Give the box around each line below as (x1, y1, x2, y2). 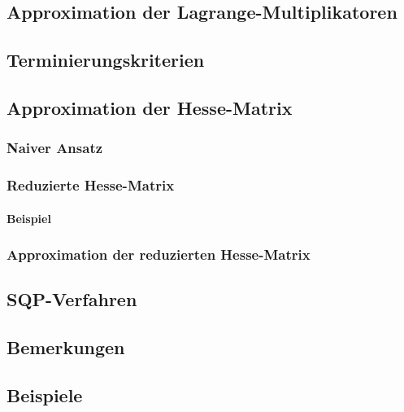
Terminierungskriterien (7, 47, 205, 72)
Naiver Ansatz (7, 138, 103, 158)
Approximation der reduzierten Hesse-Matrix (7, 244, 311, 265)
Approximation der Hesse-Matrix (7, 94, 293, 120)
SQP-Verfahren (7, 287, 137, 312)
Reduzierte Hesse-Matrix (7, 175, 175, 195)
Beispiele (7, 383, 83, 408)
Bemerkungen (7, 335, 125, 360)
